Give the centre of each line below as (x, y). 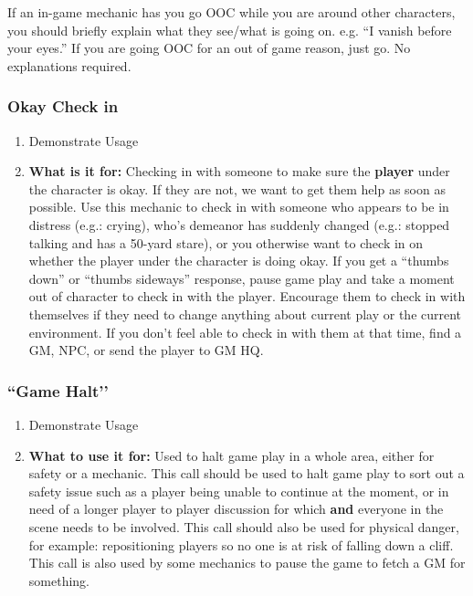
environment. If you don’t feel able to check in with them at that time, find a (245, 332)
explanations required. (69, 65)
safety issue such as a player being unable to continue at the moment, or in (239, 491)
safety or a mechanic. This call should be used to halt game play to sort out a (247, 473)
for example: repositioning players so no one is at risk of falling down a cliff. (241, 544)
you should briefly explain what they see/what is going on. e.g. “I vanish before (230, 30)
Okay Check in (63, 106)
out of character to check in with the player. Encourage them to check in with (247, 296)
